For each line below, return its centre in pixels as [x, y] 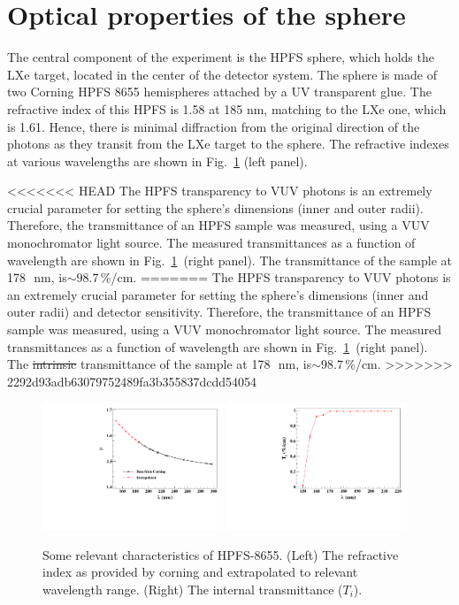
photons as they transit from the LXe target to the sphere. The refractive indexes [228, 144]
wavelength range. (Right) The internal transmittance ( [193, 590]
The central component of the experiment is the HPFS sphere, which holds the [221, 57]
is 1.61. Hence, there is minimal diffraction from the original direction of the [214, 126]
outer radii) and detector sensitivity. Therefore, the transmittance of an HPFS [219, 312]
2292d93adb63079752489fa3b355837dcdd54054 [132, 381]
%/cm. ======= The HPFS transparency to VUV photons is [275, 277]
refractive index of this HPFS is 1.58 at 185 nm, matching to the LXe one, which [227, 108]
